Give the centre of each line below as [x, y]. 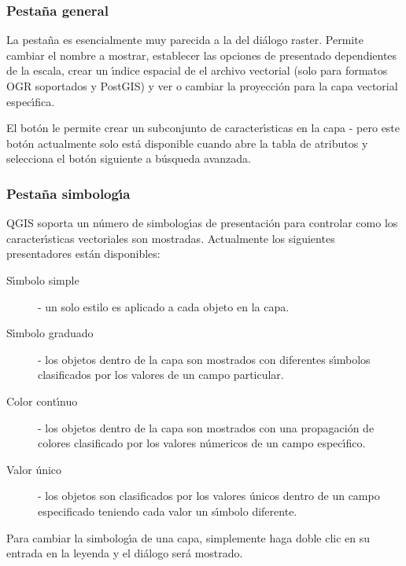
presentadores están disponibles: [83, 254]
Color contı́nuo [42, 401]
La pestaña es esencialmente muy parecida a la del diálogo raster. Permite [185, 40]
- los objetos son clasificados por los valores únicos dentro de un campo [209, 496]
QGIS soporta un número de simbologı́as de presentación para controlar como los [202, 223]
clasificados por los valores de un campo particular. [161, 375]
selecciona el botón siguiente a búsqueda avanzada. [129, 158]
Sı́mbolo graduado [50, 333]
